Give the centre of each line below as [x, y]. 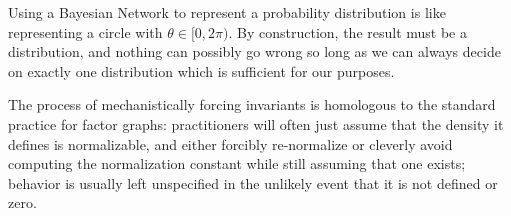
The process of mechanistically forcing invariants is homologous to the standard [252, 104]
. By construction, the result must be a [347, 31]
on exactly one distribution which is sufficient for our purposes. [201, 70]
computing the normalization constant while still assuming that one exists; [237, 163]
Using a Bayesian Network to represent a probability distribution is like [227, 12]
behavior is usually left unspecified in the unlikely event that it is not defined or [253, 182]
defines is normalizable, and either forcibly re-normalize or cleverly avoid [230, 143]
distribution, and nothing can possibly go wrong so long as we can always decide [254, 51]
